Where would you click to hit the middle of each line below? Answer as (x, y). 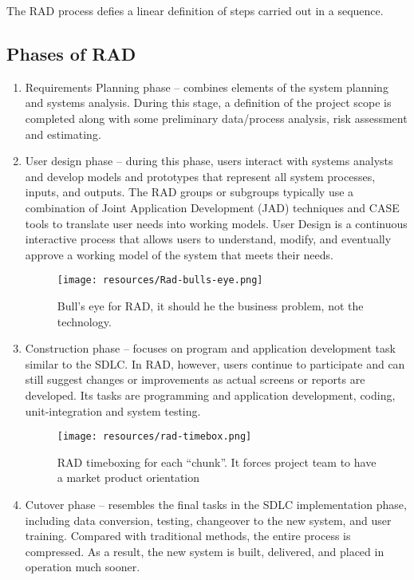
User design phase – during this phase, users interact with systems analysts (209, 161)
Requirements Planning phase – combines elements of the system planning (207, 87)
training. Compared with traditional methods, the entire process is (188, 536)
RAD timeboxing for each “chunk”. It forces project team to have (217, 462)
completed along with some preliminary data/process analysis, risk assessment (216, 118)
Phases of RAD (71, 53)
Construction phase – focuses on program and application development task (210, 348)
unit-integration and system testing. (113, 410)
